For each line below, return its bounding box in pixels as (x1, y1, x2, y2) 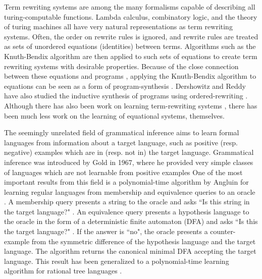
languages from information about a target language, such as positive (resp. (4, 137, 238, 147)
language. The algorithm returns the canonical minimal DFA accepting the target (4, 246, 256, 256)
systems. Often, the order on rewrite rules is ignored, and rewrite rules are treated (4, 31, 258, 41)
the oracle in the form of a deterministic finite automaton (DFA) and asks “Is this (4, 216, 258, 227)
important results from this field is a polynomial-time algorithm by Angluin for (4, 177, 249, 187)
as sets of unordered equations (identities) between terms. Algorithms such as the (4, 41, 256, 51)
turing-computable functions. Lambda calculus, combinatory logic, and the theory (4, 11, 257, 22)
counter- (210, 226, 236, 237)
